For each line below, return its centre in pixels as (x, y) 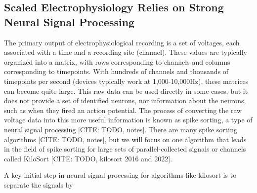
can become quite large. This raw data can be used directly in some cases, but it (126, 91)
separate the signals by (39, 184)
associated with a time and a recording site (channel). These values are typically (126, 52)
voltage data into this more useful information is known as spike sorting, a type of (128, 120)
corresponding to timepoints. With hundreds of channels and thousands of (116, 71)
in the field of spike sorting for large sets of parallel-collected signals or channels (125, 149)
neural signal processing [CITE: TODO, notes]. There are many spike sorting (121, 129)
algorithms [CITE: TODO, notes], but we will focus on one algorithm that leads (125, 139)
